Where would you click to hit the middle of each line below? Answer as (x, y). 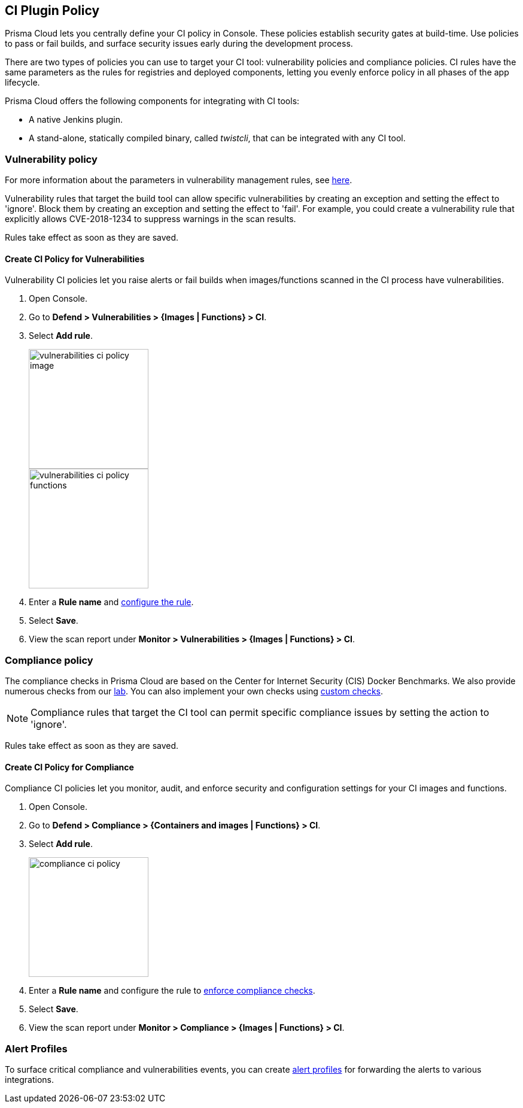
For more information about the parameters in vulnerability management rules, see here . (179, 180)
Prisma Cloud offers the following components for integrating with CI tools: (152, 101)
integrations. (30, 1080)
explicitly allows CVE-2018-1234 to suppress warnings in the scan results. (150, 219)
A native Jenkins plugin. (76, 120)
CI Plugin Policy (52, 10)
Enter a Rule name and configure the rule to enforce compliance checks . (172, 991)
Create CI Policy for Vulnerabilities (75, 259)
